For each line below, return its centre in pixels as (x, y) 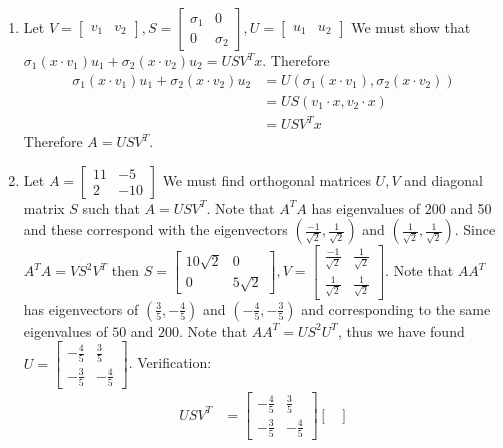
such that (111, 207)
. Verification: (170, 362)
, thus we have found (401, 330)
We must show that (411, 27)
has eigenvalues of (366, 207)
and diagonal (443, 179)
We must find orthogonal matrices (266, 179)
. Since (475, 229)
